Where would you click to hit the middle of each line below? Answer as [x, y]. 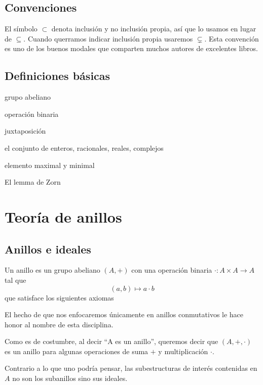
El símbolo [21, 29]
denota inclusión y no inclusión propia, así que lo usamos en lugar [154, 29]
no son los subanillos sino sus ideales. [70, 378]
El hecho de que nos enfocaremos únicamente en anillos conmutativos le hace [124, 314]
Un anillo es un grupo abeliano [52, 270]
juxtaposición [25, 131]
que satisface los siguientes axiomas [59, 297]
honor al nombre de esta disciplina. [59, 324]
